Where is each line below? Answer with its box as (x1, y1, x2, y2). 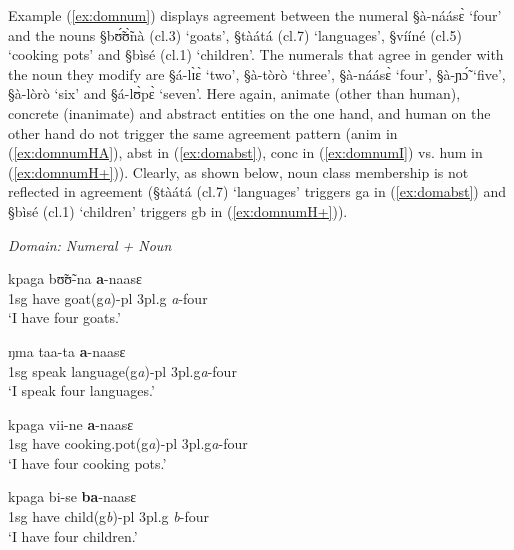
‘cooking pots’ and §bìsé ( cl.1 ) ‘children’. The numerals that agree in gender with (8, 44, 504, 65)
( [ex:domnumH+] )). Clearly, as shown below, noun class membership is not (8, 161, 469, 182)
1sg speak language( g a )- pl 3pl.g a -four (8, 360, 237, 381)
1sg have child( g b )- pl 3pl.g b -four (8, 506, 209, 527)
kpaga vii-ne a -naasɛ (8, 413, 134, 434)
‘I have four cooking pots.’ (8, 452, 167, 473)
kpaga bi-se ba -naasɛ (8, 486, 137, 507)
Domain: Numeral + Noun (8, 234, 172, 255)
